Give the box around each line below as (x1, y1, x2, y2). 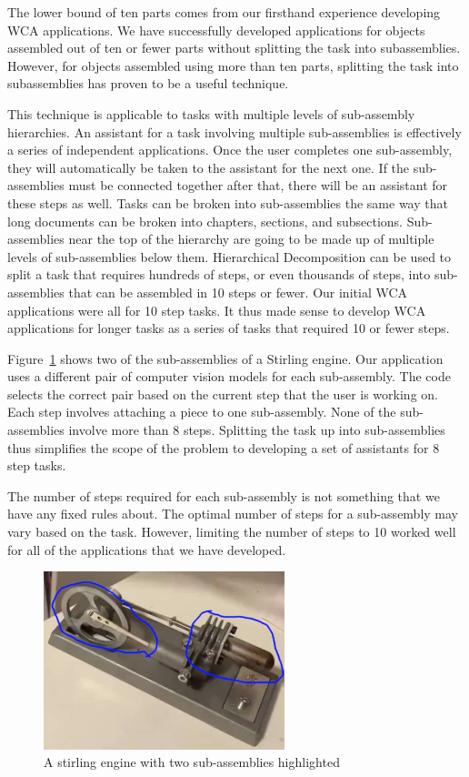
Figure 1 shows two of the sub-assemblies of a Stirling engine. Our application (7, 348, 444, 368)
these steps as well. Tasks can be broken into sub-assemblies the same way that (7, 193, 448, 212)
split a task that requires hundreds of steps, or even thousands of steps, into (7, 265, 431, 284)
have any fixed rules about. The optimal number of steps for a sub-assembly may (7, 504, 459, 523)
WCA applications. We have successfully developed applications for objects (7, 20, 425, 39)
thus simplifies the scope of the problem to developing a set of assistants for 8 (7, 438, 440, 457)
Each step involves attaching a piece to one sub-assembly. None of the (7, 402, 396, 421)
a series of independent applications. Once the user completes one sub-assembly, (7, 140, 453, 159)
